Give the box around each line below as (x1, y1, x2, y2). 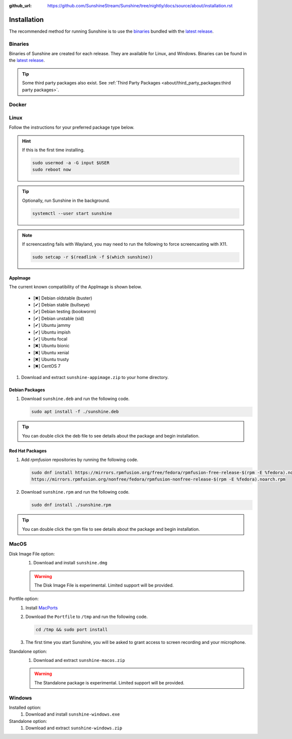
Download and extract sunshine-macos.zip (33, 657, 125, 663)
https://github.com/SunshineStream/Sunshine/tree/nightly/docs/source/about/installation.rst (47, 3, 233, 8)
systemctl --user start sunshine (32, 210, 112, 216)
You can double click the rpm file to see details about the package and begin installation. (22, 526, 200, 532)
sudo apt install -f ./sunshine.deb (31, 409, 119, 415)
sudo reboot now (32, 167, 72, 173)
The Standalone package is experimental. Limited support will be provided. (34, 679, 184, 685)
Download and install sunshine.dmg (33, 560, 108, 566)
